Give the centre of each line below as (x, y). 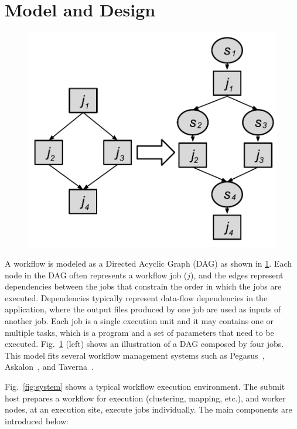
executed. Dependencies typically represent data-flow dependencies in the (136, 297)
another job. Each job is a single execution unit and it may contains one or (139, 321)
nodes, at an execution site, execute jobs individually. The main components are (148, 409)
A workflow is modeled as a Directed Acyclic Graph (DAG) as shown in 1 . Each (148, 263)
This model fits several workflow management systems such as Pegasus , (135, 355)
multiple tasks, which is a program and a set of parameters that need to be (139, 332)
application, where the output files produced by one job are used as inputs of (143, 309)
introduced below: (37, 421)
